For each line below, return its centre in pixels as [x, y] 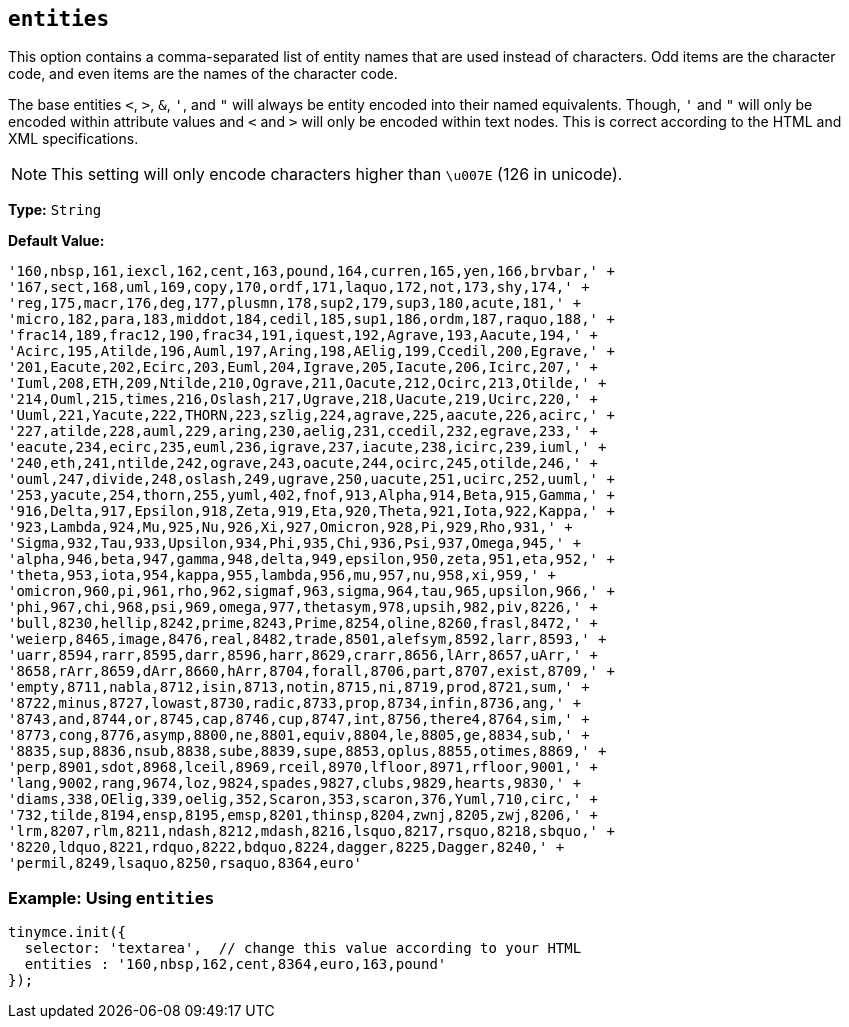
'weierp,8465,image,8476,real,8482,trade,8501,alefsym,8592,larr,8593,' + [307, 639]
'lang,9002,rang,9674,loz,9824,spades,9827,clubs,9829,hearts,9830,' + [295, 783]
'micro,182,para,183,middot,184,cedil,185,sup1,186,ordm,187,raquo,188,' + [311, 319]
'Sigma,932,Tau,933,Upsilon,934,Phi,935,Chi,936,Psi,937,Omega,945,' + [295, 543]
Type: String [55, 210]
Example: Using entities [111, 897]
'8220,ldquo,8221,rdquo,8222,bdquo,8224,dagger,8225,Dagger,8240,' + [286, 847]
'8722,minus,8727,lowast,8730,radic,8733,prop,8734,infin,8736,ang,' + [295, 703]
